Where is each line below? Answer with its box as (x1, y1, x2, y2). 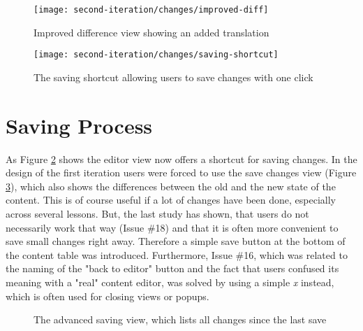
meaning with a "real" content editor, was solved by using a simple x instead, (6, 274, 334, 289)
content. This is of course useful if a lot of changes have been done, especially (6, 192, 336, 207)
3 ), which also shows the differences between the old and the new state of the (6, 178, 336, 193)
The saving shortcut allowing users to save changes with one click (34, 69, 313, 84)
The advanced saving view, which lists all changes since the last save (34, 312, 327, 327)
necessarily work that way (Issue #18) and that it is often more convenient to (6, 220, 339, 234)
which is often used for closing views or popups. (6, 288, 209, 303)
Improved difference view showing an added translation (34, 24, 269, 39)
